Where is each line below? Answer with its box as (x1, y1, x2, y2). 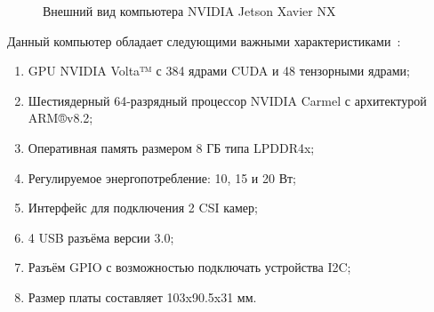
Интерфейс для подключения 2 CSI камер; (28, 198, 258, 217)
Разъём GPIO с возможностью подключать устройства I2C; (28, 258, 351, 276)
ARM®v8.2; (28, 108, 93, 127)
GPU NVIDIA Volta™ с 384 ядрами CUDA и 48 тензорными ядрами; (28, 61, 410, 80)
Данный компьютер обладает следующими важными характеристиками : (7, 31, 401, 50)
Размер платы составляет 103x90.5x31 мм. (28, 287, 257, 306)
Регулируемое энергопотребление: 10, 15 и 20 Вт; (28, 168, 296, 187)
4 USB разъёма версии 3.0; (28, 228, 174, 246)
